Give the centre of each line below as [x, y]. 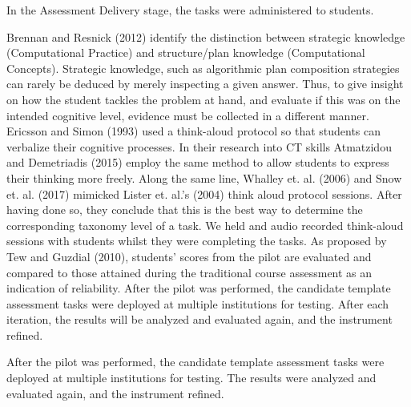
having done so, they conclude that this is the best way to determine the [185, 210]
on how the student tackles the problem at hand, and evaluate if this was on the [203, 99]
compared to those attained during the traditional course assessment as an [189, 272]
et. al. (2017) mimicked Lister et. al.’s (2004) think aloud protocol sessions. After [204, 193]
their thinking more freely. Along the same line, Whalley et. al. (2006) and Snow [204, 177]
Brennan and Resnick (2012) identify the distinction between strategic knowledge [206, 36]
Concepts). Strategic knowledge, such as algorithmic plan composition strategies [203, 68]
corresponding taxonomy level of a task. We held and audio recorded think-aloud [205, 225]
